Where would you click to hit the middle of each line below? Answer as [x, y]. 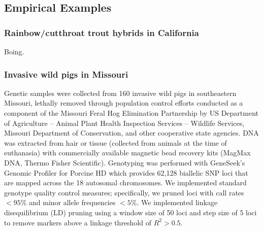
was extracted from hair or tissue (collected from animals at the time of [116, 142]
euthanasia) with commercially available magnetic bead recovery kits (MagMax [127, 153]
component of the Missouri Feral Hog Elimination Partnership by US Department [131, 113]
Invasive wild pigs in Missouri [66, 74]
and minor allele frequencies [72, 202]
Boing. [14, 51]
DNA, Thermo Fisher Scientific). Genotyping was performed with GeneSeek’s [125, 162]
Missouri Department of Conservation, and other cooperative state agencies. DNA [131, 133]
